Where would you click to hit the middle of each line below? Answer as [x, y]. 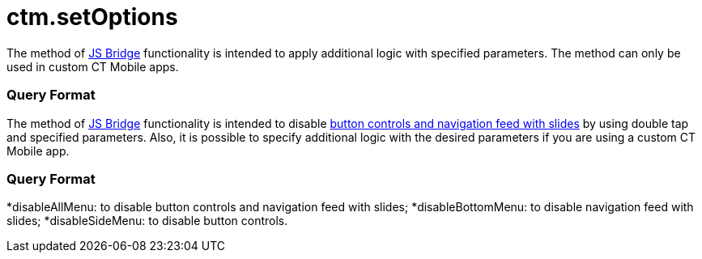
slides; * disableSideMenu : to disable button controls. [147, 221]
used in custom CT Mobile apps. [93, 66]
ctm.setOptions [92, 17]
